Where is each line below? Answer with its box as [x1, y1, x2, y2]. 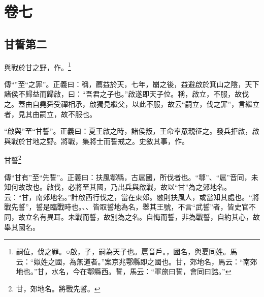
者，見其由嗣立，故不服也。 [4, 108, 96, 119]
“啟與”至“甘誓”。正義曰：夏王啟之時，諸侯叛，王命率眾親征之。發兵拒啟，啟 [4, 126, 259, 136]
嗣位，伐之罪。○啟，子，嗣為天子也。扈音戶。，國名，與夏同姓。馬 [16, 246, 238, 257]
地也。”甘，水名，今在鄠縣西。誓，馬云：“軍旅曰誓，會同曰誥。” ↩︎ [16, 266, 232, 277]
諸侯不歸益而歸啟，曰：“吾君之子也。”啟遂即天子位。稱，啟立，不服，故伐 [4, 88, 249, 99]
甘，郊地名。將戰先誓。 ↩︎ [16, 283, 101, 293]
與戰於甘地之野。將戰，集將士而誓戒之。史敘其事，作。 [4, 135, 189, 146]
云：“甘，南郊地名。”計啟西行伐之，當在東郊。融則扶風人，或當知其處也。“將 [4, 191, 259, 202]
